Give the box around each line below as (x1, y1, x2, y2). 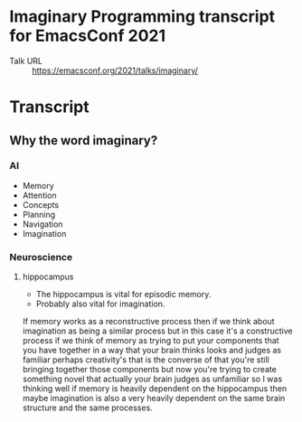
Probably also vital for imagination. (35, 298, 165, 309)
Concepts (22, 199, 60, 210)
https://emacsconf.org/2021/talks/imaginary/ (32, 65, 199, 76)
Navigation (22, 219, 63, 230)
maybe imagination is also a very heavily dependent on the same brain (22, 393, 286, 404)
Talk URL (9, 55, 43, 66)
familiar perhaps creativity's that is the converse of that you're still (22, 354, 269, 365)
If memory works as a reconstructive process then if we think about (22, 316, 275, 327)
